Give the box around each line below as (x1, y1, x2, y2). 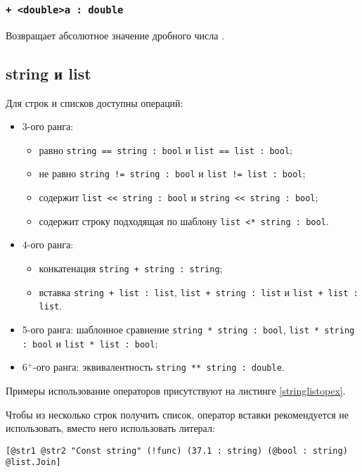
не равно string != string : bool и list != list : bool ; (39, 166, 306, 181)
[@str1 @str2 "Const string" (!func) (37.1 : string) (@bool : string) (6, 445, 348, 456)
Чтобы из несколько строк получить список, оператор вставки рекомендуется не (6, 407, 349, 421)
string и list (6, 62, 91, 84)
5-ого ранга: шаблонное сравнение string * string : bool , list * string (22, 321, 355, 336)
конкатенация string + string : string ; (39, 260, 223, 275)
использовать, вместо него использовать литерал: (6, 421, 215, 435)
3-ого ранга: (22, 119, 74, 134)
